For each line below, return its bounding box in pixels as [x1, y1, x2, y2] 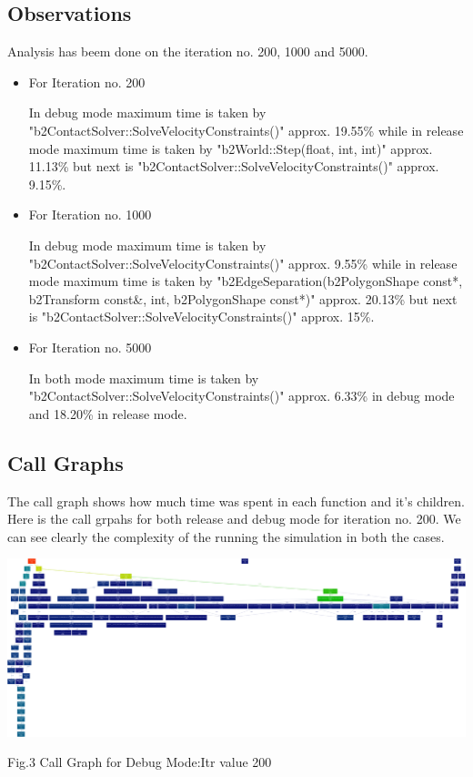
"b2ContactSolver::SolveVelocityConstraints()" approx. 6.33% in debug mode [28, 386, 455, 405]
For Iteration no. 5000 [28, 337, 152, 356]
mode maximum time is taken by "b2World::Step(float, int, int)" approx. [28, 138, 433, 158]
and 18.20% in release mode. [28, 404, 187, 423]
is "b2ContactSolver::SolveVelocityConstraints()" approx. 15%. [28, 307, 375, 326]
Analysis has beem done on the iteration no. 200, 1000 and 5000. [7, 42, 368, 61]
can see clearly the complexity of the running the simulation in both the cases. [7, 527, 445, 546]
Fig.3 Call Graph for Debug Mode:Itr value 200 [7, 752, 272, 772]
